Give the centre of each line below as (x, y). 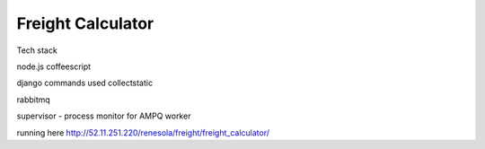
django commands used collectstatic (84, 83)
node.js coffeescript (54, 66)
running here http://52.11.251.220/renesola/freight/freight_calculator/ (143, 132)
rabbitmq (34, 100)
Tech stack (37, 50)
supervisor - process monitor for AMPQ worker (104, 116)
